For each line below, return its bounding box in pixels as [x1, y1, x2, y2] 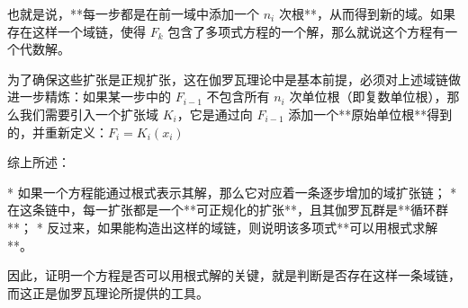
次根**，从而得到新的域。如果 [278, 4, 455, 22]
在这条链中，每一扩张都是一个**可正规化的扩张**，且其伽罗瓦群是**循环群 [7, 200, 448, 219]
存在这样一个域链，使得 [7, 22, 146, 40]
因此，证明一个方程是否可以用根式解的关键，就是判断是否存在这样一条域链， [7, 266, 461, 285]
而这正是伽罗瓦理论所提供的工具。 [7, 283, 209, 302]
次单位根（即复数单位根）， [289, 87, 447, 106]
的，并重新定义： [7, 122, 108, 141]
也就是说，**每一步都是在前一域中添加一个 [7, 4, 259, 22]
